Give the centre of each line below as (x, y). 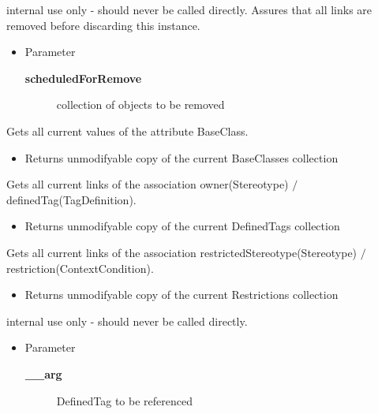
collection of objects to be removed (140, 104)
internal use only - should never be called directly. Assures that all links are (189, 9)
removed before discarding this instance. (103, 25)
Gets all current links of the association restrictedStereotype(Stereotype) (182, 252)
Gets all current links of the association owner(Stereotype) (148, 184)
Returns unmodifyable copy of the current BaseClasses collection (182, 157)
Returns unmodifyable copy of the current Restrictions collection (182, 295)
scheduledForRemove (83, 78)
